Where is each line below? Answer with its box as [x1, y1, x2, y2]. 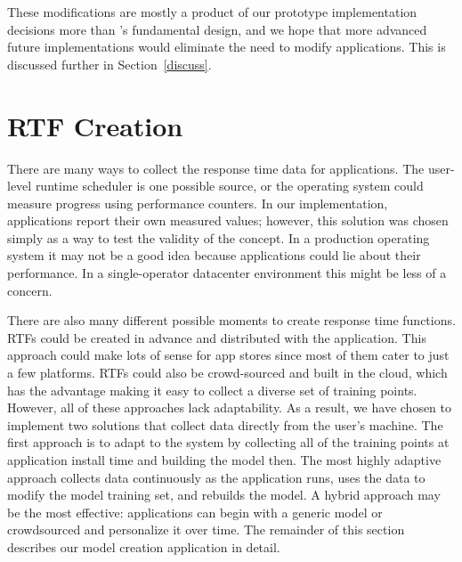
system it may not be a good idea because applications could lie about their [7, 246, 421, 265]
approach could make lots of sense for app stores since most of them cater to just [7, 346, 450, 364]
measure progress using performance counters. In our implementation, [7, 193, 388, 212]
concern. [7, 281, 53, 299]
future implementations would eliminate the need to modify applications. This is [7, 37, 446, 56]
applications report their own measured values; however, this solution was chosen [7, 211, 449, 230]
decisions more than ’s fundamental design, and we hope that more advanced [7, 20, 427, 38]
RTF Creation [7, 107, 183, 143]
